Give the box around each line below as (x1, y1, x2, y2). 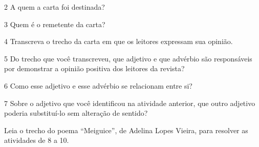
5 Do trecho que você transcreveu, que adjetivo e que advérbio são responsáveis (4, 53, 252, 64)
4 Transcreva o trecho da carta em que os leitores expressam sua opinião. (4, 36, 233, 47)
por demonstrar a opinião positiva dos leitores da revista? (4, 63, 185, 74)
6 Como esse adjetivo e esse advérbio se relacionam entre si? (4, 80, 192, 91)
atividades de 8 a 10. (4, 135, 69, 145)
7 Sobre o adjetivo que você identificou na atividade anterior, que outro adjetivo (4, 97, 255, 108)
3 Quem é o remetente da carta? (4, 18, 105, 29)
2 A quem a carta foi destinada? (4, 2, 105, 12)
